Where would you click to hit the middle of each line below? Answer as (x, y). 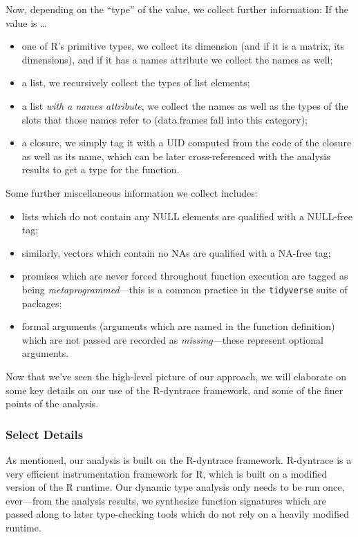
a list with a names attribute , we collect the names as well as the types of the (185, 105)
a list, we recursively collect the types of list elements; (136, 82)
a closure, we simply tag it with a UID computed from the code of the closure (187, 143)
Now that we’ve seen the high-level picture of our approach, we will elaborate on (176, 376)
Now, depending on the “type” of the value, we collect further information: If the (177, 9)
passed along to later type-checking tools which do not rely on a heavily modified (177, 514)
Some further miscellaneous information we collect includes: (132, 192)
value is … (26, 22)
